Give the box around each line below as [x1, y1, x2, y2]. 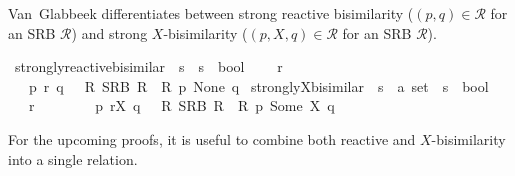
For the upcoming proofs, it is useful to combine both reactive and [8, 128, 416, 149]
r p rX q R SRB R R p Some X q [28, 95, 335, 116]
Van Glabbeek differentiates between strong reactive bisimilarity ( [8, 3, 414, 23]
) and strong [71, 22, 148, 43]
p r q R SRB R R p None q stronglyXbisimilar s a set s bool [28, 75, 489, 96]
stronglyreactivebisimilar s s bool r [14, 56, 283, 77]
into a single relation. [8, 148, 138, 169]
